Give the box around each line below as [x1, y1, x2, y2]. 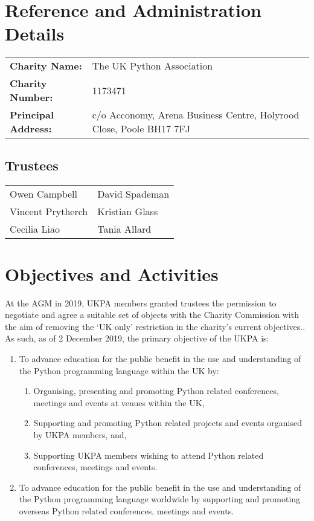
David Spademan [97, 186, 170, 201]
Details [5, 21, 65, 46]
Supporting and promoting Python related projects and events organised [33, 416, 303, 429]
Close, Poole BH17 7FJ [92, 121, 190, 136]
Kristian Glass [97, 204, 158, 218]
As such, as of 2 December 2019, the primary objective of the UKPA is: [5, 332, 269, 345]
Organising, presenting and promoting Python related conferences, [33, 384, 279, 397]
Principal [10, 108, 54, 122]
